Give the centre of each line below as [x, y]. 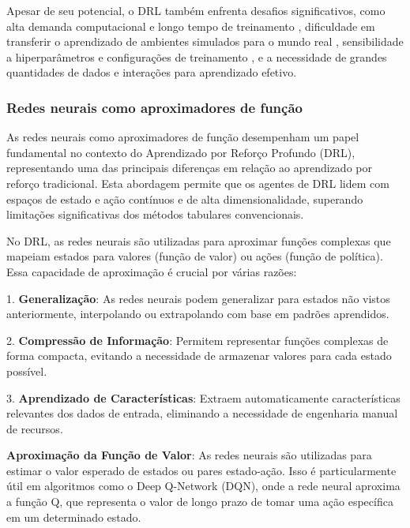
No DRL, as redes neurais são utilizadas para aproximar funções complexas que [199, 240]
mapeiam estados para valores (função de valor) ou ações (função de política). [195, 256]
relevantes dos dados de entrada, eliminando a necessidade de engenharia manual [202, 413]
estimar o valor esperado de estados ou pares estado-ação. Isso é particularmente [201, 470]
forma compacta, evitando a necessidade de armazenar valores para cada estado [199, 356]
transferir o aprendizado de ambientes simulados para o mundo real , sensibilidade [205, 41]
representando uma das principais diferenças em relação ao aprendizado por [189, 168]
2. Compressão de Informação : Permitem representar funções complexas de [197, 340]
